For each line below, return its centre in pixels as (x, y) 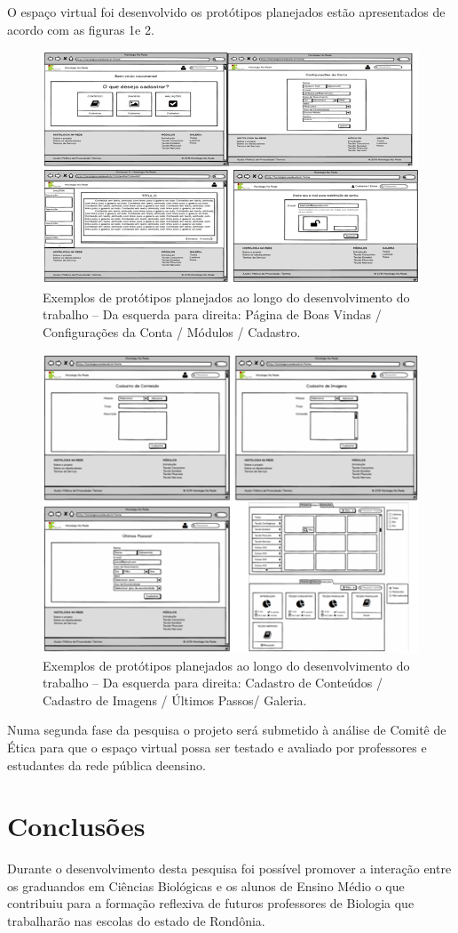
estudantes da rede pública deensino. (107, 764)
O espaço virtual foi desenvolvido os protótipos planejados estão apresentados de (226, 12)
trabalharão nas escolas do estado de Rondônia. (136, 921)
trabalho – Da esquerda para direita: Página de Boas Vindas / (212, 314)
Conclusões (76, 826)
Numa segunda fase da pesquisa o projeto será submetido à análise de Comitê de (227, 730)
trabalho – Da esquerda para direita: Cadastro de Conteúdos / (213, 683)
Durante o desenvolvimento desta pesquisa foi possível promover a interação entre (229, 869)
